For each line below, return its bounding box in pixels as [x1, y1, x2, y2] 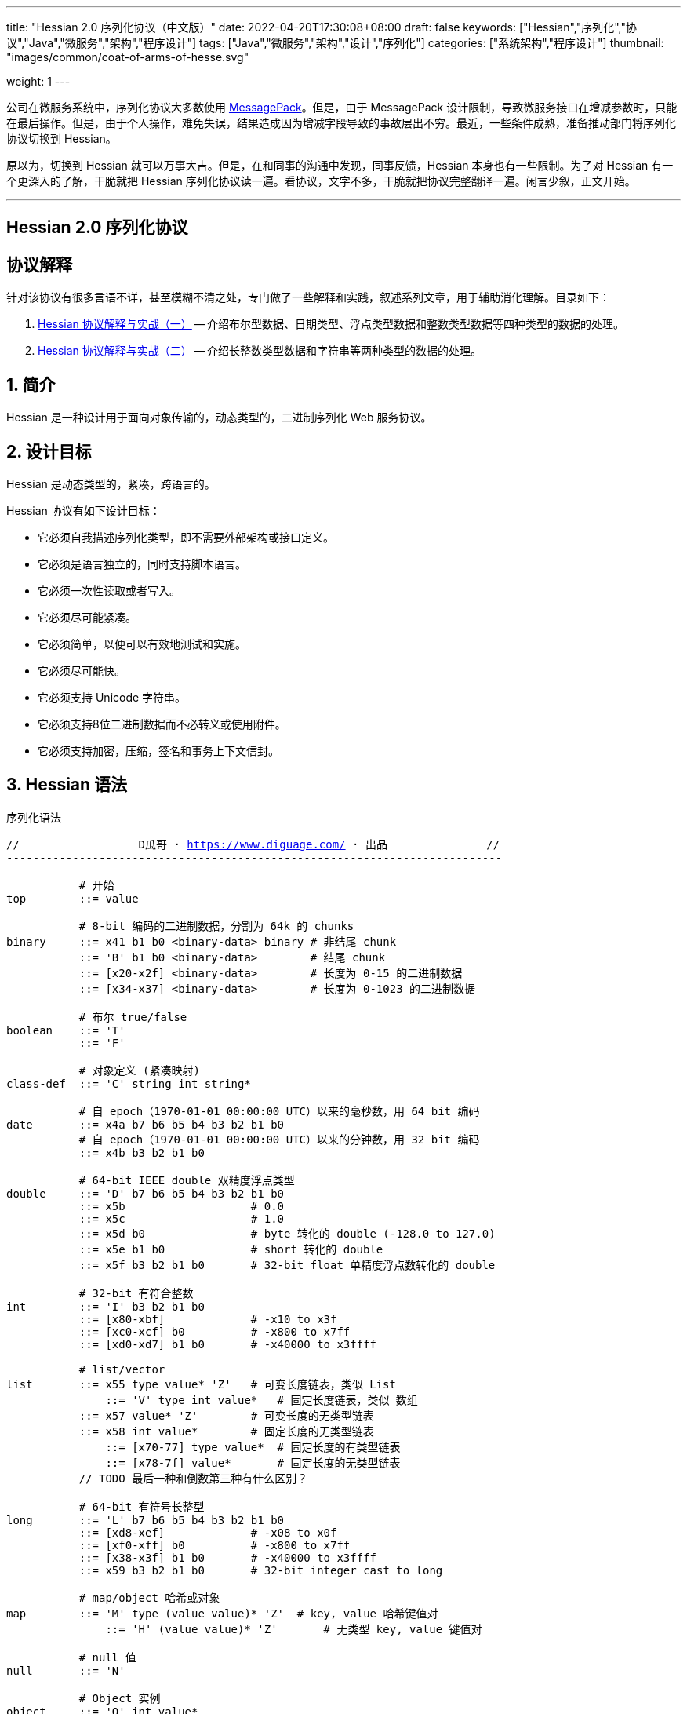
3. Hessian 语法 [6, 775, 128, 795]
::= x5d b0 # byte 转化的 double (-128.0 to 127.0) [78, 1227, 496, 1240]
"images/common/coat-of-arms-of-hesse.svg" [6, 50, 249, 64]
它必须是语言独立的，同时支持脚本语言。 [38, 556, 246, 571]
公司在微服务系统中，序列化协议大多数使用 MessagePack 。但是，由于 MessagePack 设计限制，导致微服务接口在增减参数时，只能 [6, 100, 678, 114]
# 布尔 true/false [78, 1010, 187, 1023]
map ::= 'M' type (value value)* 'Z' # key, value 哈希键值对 [6, 1606, 438, 1620]
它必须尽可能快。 [38, 663, 125, 677]
